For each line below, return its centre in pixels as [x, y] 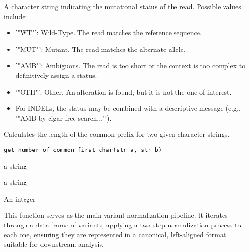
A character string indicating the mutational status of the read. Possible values [123, 6]
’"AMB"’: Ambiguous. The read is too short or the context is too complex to [130, 65]
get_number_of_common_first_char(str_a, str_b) [83, 150]
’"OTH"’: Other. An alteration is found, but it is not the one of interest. [124, 91]
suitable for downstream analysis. [54, 244]
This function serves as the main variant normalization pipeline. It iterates [116, 215]
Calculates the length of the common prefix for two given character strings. [117, 134]
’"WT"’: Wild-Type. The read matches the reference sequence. [109, 33]
